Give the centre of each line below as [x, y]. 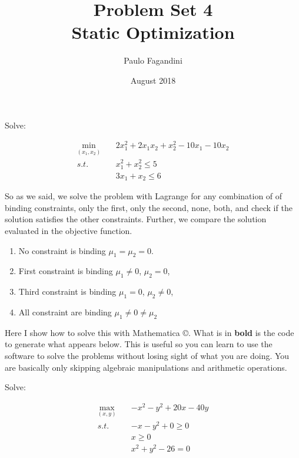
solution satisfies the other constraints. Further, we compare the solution [136, 219]
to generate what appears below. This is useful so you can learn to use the [139, 344]
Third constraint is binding [67, 291]
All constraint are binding [65, 312]
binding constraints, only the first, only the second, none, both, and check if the [149, 207]
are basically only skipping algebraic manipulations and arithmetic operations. [146, 367]
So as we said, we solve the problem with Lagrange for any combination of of [144, 196]
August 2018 [153, 80]
